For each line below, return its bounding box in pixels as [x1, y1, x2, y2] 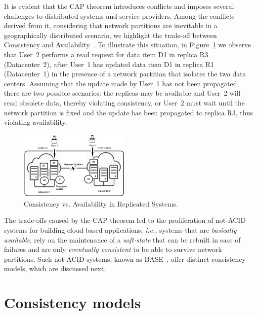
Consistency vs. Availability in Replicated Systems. [24, 198, 178, 209]
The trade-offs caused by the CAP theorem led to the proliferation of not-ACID [4, 215, 246, 225]
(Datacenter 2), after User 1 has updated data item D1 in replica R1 [4, 59, 214, 69]
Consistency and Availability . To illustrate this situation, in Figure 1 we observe [4, 39, 251, 50]
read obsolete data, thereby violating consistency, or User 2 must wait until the [4, 97, 245, 107]
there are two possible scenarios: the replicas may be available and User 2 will [4, 88, 241, 98]
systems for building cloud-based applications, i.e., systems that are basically [4, 224, 237, 235]
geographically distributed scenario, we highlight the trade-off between [4, 30, 217, 40]
